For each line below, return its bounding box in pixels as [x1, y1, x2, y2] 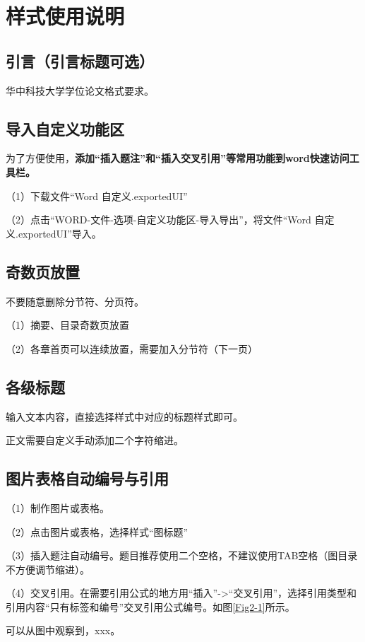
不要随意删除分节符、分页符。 [6, 293, 144, 308]
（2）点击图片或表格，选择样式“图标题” [6, 524, 189, 539]
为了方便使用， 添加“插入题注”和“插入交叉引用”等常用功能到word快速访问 [6, 151, 349, 165]
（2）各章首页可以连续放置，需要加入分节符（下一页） [6, 341, 258, 356]
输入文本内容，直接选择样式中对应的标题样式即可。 [6, 409, 243, 424]
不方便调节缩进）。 [6, 561, 90, 576]
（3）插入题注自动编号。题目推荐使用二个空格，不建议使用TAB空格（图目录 [6, 548, 358, 563]
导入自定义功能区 [6, 117, 124, 139]
